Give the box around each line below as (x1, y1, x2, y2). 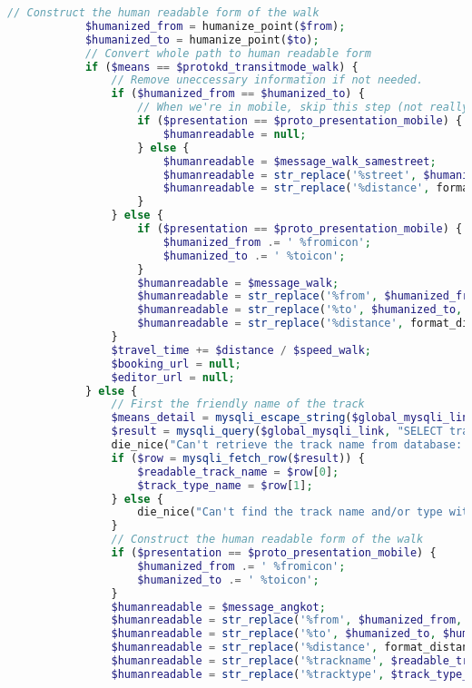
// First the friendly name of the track (111, 398, 365, 411)
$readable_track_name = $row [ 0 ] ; (137, 465, 339, 478)
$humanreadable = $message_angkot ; (111, 600, 326, 614)
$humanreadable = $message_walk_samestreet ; (162, 154, 437, 168)
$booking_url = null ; (111, 357, 241, 370)
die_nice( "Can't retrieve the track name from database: (111, 438, 463, 451)
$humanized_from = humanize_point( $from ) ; (84, 19, 346, 33)
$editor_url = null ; (111, 370, 235, 384)
